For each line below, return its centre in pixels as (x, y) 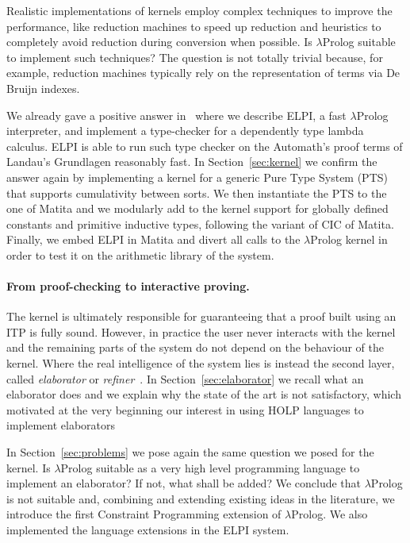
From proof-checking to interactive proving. (128, 286)
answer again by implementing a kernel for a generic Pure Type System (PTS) (197, 177)
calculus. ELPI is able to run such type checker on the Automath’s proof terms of (205, 146)
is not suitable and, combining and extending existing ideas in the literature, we (201, 498)
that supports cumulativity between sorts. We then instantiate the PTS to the (197, 193)
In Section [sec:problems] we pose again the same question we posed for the (190, 452)
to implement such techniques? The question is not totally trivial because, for (195, 57)
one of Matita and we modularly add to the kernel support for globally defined (197, 208)
